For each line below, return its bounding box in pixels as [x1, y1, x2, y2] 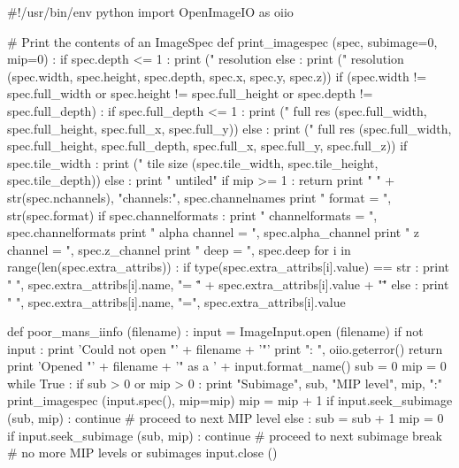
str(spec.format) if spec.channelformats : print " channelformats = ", [7, 205, 378, 224]
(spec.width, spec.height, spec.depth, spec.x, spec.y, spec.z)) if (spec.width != [7, 66, 427, 85]
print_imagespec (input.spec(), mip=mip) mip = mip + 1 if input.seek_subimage [7, 391, 453, 410]
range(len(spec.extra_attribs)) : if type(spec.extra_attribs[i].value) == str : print [7, 257, 450, 276]
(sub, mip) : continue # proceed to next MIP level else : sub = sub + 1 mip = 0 [7, 409, 444, 427]
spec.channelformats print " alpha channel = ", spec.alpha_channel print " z [7, 223, 420, 242]
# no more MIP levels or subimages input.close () [7, 443, 278, 462]
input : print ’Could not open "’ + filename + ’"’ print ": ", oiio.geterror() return [7, 339, 443, 357]
